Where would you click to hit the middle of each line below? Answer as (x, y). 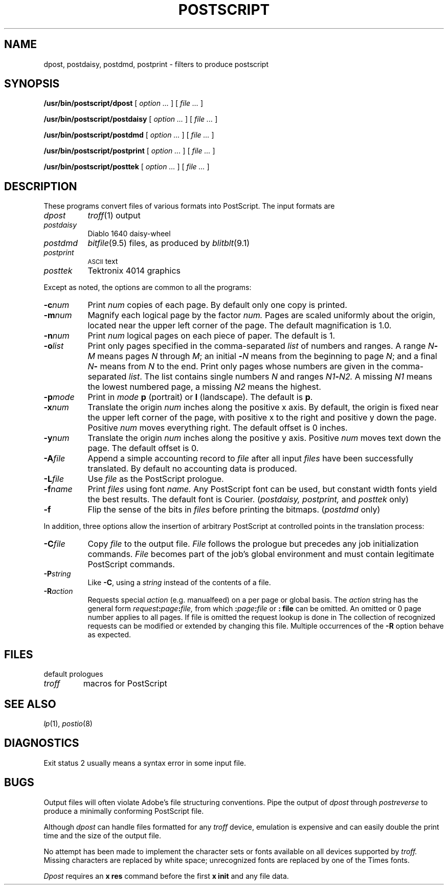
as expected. (109, 635)
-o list (54, 346)
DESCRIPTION (41, 186)
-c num (57, 305)
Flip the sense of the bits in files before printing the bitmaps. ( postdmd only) (234, 510)
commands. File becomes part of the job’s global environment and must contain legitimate (261, 554)
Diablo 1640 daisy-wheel (129, 234)
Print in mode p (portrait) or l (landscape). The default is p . (200, 397)
